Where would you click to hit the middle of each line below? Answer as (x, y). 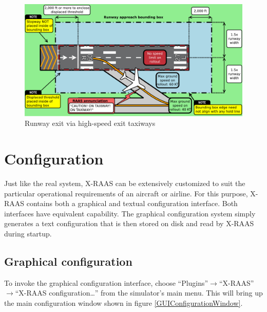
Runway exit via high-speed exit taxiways (90, 123)
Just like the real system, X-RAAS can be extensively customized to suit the (125, 183)
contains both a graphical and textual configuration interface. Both (132, 203)
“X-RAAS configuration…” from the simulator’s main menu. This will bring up (139, 293)
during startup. (28, 234)
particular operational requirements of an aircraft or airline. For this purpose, (126, 193)
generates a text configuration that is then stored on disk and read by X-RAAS (129, 223)
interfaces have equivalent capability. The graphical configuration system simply (130, 213)
